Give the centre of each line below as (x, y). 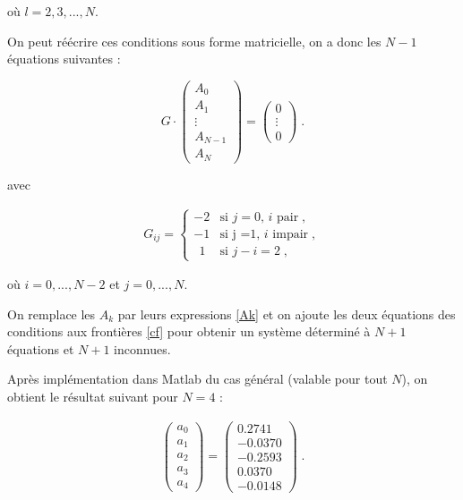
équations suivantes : (64, 59)
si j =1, (240, 234)
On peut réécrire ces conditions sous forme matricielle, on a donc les (194, 41)
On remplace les (51, 314)
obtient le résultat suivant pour (93, 396)
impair (291, 234)
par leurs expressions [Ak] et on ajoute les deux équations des (287, 314)
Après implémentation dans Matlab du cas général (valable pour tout (197, 379)
